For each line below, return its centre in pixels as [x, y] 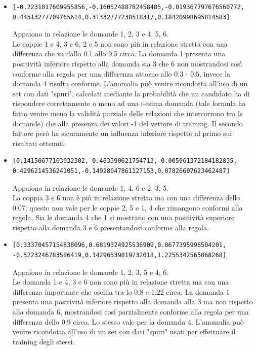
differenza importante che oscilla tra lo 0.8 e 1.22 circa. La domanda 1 [121, 291]
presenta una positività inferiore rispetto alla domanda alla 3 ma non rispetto [133, 302]
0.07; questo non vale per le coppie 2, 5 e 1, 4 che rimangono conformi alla [127, 207]
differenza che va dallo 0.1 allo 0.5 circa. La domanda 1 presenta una [119, 54]
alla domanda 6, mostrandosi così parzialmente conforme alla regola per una [131, 312]
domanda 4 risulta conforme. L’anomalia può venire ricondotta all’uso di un [130, 83]
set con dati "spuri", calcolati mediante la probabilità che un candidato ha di [131, 93]
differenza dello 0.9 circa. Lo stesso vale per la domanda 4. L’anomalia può [128, 321]
